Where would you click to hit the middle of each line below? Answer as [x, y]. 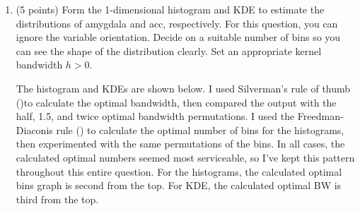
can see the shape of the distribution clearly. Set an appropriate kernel [169, 50]
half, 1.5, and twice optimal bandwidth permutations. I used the [155, 116]
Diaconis [34, 129]
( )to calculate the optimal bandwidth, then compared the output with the [176, 102]
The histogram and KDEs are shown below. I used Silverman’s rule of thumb [183, 88]
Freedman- [320, 116]
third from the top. [57, 199]
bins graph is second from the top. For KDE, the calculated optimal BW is [179, 185]
